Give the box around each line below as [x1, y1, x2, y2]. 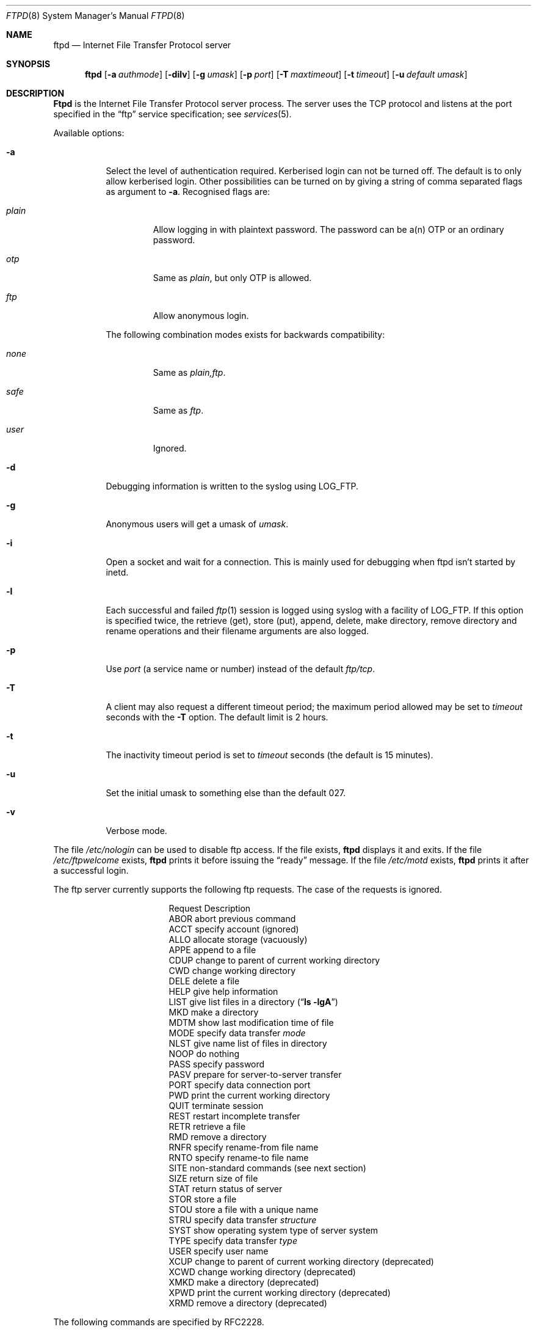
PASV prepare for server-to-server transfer [168, 1069, 342, 1080]
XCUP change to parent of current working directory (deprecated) [168, 1256, 434, 1267]
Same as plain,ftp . [153, 367, 226, 378]
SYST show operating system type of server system [168, 1225, 378, 1235]
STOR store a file [168, 1194, 237, 1204]
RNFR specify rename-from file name [168, 1142, 319, 1152]
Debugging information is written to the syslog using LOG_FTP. [106, 481, 359, 491]
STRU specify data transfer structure [168, 1215, 317, 1225]
